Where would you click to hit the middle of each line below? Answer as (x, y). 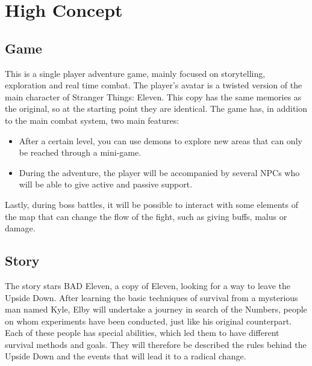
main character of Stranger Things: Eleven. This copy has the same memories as (153, 96)
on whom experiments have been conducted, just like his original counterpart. (148, 321)
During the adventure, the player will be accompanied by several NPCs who (159, 172)
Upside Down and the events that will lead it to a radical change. (126, 356)
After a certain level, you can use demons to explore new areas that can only (161, 140)
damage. (20, 228)
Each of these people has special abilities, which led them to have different (142, 333)
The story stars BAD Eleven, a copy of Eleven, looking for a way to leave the (148, 285)
